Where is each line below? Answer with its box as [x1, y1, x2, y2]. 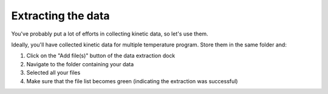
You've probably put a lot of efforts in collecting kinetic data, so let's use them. [11, 30, 209, 37]
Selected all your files [26, 69, 81, 77]
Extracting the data [11, 9, 110, 22]
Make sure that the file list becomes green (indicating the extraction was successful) [26, 77, 238, 84]
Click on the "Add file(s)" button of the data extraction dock [26, 52, 176, 60]
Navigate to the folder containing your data [26, 60, 134, 67]
